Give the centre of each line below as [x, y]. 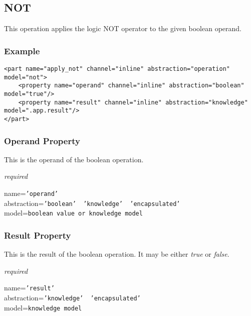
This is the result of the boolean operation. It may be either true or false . [117, 254]
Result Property [38, 235]
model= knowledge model [43, 307]
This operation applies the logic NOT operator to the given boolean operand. [123, 28]
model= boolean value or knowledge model [73, 213]
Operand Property [42, 140]
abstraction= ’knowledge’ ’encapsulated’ [72, 298]
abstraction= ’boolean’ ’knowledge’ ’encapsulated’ [92, 203]
